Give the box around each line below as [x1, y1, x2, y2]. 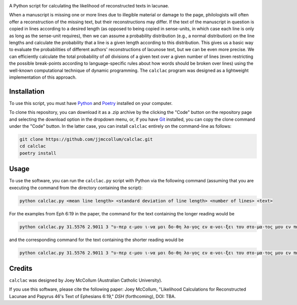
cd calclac [19, 144, 46, 149]
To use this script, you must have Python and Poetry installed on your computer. [9, 100, 173, 106]
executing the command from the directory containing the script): [9, 185, 143, 191]
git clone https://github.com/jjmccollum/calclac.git [19, 136, 153, 142]
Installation [9, 87, 45, 96]
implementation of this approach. [9, 74, 77, 80]
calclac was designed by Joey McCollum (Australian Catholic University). [9, 277, 163, 283]
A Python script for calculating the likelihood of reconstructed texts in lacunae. [9, 3, 169, 8]
